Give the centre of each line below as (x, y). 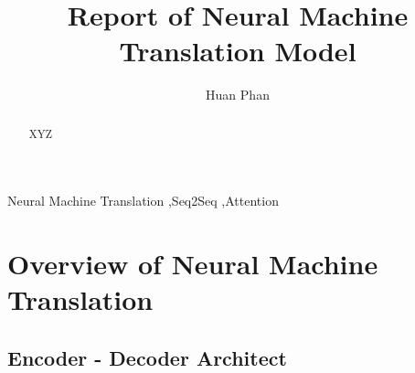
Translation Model (238, 51)
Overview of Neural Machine (193, 264)
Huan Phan (238, 95)
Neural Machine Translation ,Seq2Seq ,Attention (143, 201)
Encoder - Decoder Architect (147, 357)
